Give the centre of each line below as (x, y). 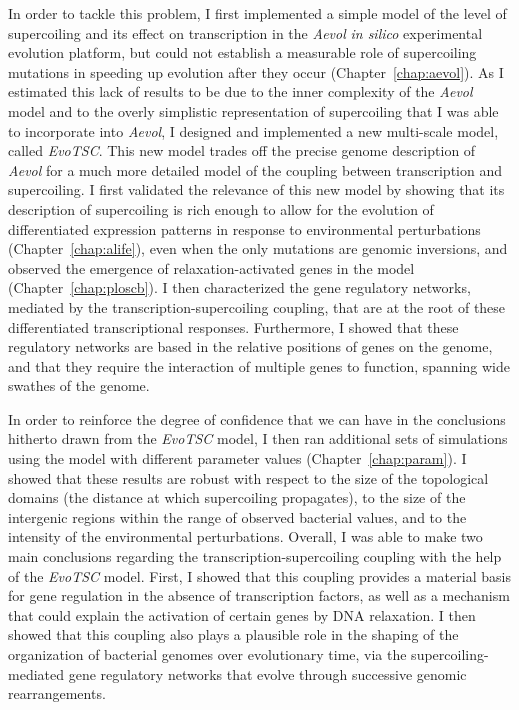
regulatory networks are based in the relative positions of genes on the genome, (250, 346)
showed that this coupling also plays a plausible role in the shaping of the (233, 634)
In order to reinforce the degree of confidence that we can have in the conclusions (257, 418)
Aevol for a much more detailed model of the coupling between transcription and (255, 169)
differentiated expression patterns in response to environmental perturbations (244, 228)
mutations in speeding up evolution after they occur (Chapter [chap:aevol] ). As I (256, 71)
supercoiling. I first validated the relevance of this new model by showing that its (256, 189)
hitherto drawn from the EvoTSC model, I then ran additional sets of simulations (258, 438)
